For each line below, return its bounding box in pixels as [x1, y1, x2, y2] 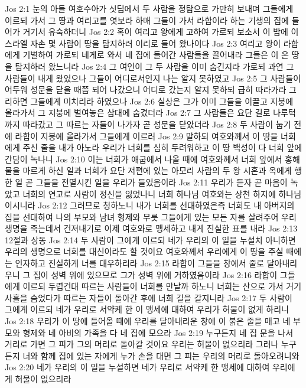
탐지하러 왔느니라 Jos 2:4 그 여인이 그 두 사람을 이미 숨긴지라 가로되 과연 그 [15, 60, 294, 72]
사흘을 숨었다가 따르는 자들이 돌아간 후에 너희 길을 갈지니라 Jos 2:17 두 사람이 [5, 291, 292, 304]
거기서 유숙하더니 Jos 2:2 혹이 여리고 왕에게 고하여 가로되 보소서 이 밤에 [22, 25, 288, 38]
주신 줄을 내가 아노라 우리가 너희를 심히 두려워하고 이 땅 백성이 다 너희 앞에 [22, 141, 302, 154]
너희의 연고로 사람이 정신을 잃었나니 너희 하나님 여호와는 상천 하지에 [22, 187, 276, 200]
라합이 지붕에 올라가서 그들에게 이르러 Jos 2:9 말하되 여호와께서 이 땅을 [15, 129, 278, 142]
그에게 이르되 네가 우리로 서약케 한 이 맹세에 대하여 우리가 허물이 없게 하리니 [5, 303, 289, 315]
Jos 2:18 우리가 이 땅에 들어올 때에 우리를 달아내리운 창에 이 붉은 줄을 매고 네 [5, 315, 291, 327]
